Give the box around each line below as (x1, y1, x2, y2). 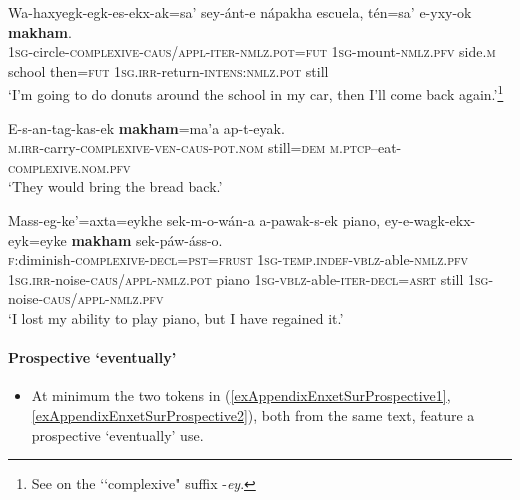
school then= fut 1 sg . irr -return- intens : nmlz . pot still (8, 60, 329, 81)
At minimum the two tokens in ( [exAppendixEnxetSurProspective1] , (31, 385, 451, 406)
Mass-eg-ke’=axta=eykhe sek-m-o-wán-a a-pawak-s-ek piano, (8, 210, 381, 230)
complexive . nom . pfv (8, 156, 131, 177)
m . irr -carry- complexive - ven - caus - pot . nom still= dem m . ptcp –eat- (8, 137, 402, 158)
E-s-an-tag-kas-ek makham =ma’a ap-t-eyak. (8, 117, 285, 138)
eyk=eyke (8, 229, 67, 250)
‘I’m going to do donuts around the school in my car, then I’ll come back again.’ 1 (8, 81, 504, 105)
